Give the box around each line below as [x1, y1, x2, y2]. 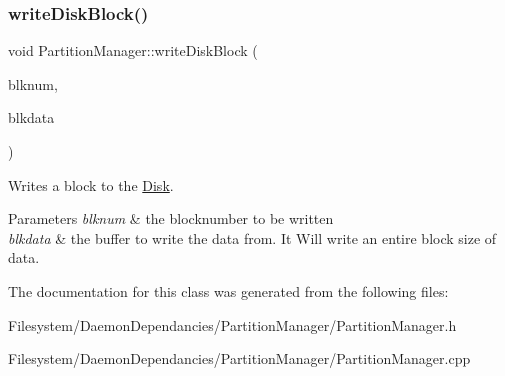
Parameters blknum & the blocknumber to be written [8, 208, 334, 229]
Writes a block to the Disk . [8, 174, 174, 195]
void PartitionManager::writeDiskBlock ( [8, 40, 258, 61]
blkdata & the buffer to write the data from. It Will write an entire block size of [8, 227, 497, 248]
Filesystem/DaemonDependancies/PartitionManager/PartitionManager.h [8, 314, 457, 335]
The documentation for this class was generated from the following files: [8, 280, 449, 301]
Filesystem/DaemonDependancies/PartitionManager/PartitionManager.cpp [8, 348, 471, 369]
